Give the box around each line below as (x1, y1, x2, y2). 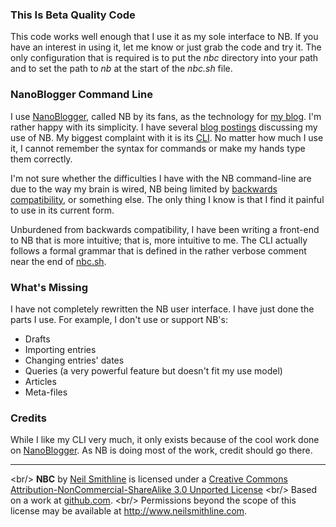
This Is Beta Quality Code (10, 8, 136, 22)
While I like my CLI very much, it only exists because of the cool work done (10, 434, 320, 446)
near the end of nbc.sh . (10, 255, 107, 267)
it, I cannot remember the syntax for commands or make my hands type (10, 142, 306, 154)
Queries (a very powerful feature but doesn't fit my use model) (24, 364, 283, 377)
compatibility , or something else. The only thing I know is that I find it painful (10, 193, 325, 205)
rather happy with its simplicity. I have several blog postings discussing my (10, 121, 318, 133)
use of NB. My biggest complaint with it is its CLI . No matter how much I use (10, 131, 324, 143)
